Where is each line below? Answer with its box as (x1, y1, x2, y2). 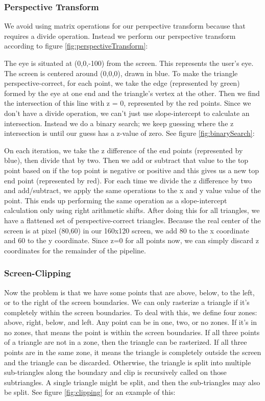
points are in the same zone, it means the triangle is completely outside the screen (4, 347, 261, 358)
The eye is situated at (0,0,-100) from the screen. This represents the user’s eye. (4, 58, 254, 68)
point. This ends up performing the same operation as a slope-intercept (4, 195, 227, 205)
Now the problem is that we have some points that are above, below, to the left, (4, 287, 255, 297)
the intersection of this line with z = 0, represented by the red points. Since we (4, 98, 251, 108)
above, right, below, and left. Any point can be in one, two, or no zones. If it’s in (4, 317, 257, 327)
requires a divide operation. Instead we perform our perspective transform (4, 30, 236, 41)
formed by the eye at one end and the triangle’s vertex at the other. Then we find (4, 87, 260, 98)
